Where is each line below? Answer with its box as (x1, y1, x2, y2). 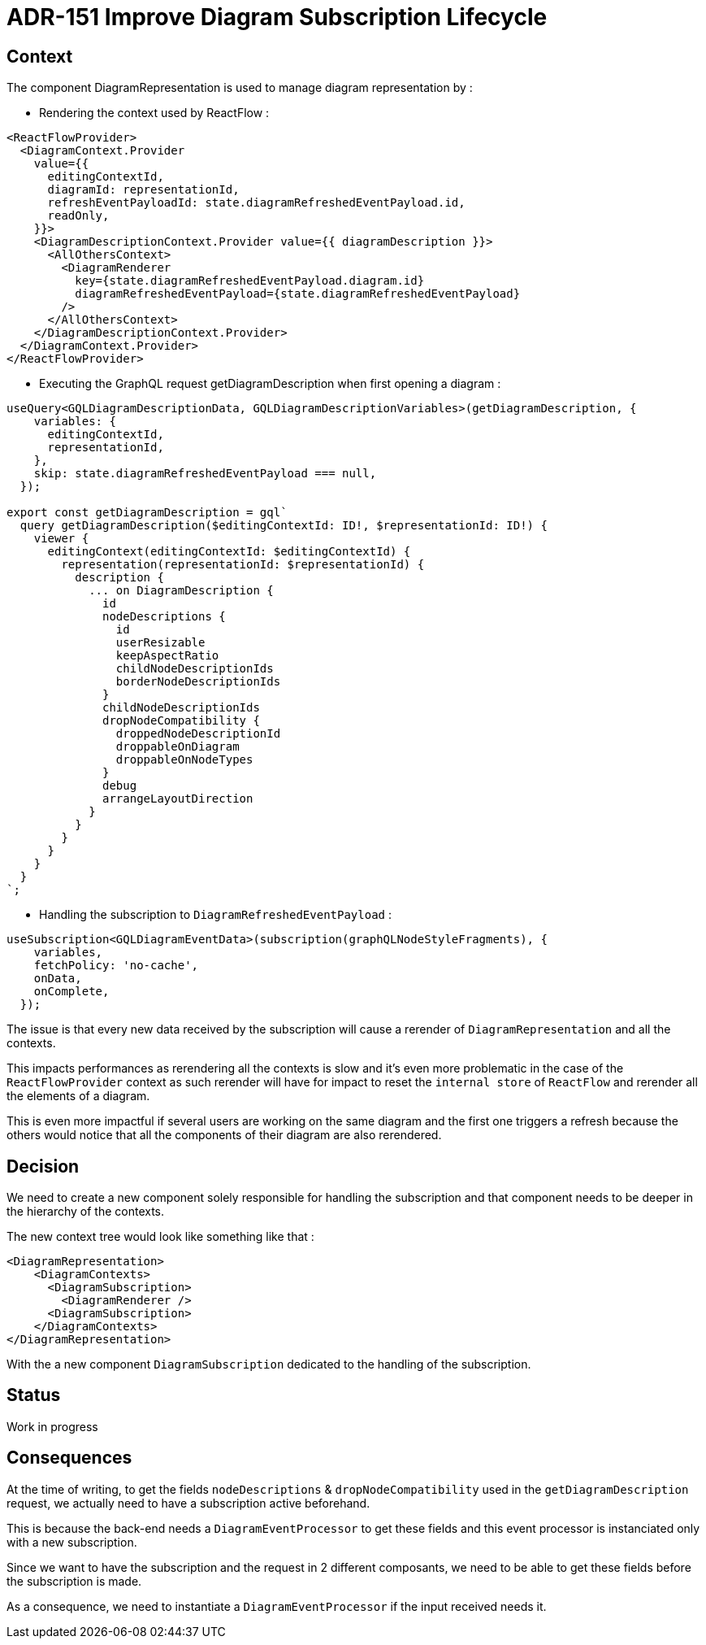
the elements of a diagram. (6, 1089, 150, 1103)
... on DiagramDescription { (89, 584, 274, 598)
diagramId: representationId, (47, 183, 240, 197)
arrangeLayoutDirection (102, 792, 253, 806)
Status (6, 1385, 61, 1406)
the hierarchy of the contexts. (6, 1204, 165, 1219)
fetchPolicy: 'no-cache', (33, 959, 199, 973)
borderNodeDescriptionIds (115, 675, 281, 689)
